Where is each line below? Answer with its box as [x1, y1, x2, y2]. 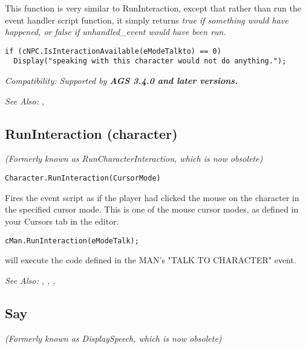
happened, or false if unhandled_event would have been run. [5, 25, 226, 38]
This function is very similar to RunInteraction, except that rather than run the [5, 2, 301, 14]
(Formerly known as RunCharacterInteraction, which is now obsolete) [5, 152, 263, 165]
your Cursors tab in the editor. [5, 214, 119, 227]
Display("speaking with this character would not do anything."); [13, 57, 287, 66]
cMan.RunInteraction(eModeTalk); [5, 236, 139, 245]
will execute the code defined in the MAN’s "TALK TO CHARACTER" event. [5, 254, 296, 266]
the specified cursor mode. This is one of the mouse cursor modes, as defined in [5, 203, 299, 216]
